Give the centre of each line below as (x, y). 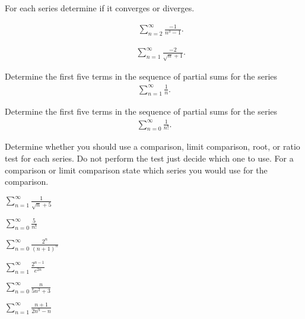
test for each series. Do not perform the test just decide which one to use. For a (149, 158)
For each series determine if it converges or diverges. (100, 8)
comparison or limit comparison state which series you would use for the (136, 170)
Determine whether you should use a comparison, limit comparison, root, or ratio (152, 146)
